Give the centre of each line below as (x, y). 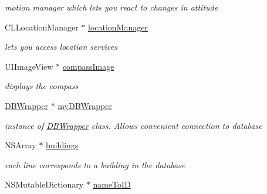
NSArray (21, 145)
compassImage (88, 66)
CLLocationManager (42, 27)
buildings (62, 145)
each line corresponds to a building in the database (95, 164)
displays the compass (42, 86)
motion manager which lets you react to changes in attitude (111, 7)
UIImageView (29, 66)
